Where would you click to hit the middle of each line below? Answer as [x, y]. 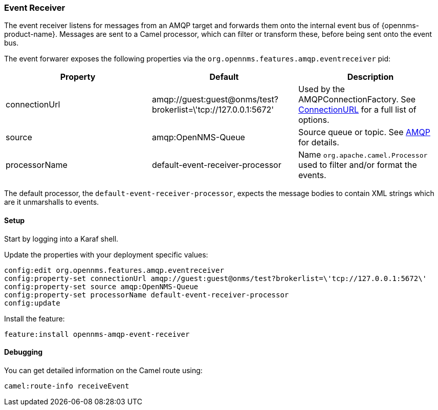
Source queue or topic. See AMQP [364, 132]
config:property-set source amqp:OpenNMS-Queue [101, 286]
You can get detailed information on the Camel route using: [103, 370]
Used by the [321, 89]
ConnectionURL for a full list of [357, 110]
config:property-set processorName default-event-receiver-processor [147, 295]
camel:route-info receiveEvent [67, 386]
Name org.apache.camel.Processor [363, 155]
